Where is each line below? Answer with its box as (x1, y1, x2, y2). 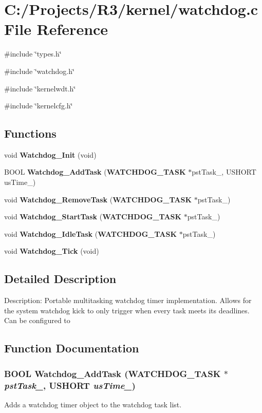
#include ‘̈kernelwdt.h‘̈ (4, 83, 76, 93)
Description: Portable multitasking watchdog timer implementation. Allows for (4, 295, 252, 306)
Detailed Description (4, 271, 117, 287)
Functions (4, 125, 57, 141)
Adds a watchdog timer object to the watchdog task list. (4, 399, 182, 409)
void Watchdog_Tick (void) (4, 246, 99, 256)
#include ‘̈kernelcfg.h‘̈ (4, 100, 73, 111)
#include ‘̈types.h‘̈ (4, 48, 62, 59)
